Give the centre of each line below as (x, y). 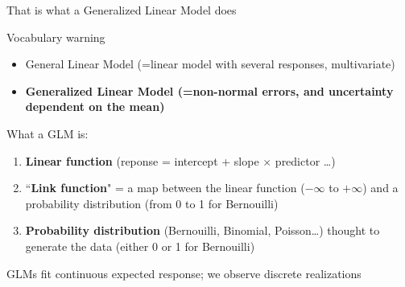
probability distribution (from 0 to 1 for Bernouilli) (152, 203)
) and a (380, 188)
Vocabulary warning (56, 37)
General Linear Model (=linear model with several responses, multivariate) (210, 64)
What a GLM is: (48, 133)
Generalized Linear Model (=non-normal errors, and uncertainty (209, 90)
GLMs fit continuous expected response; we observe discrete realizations (184, 273)
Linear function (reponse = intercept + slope (142, 160)
